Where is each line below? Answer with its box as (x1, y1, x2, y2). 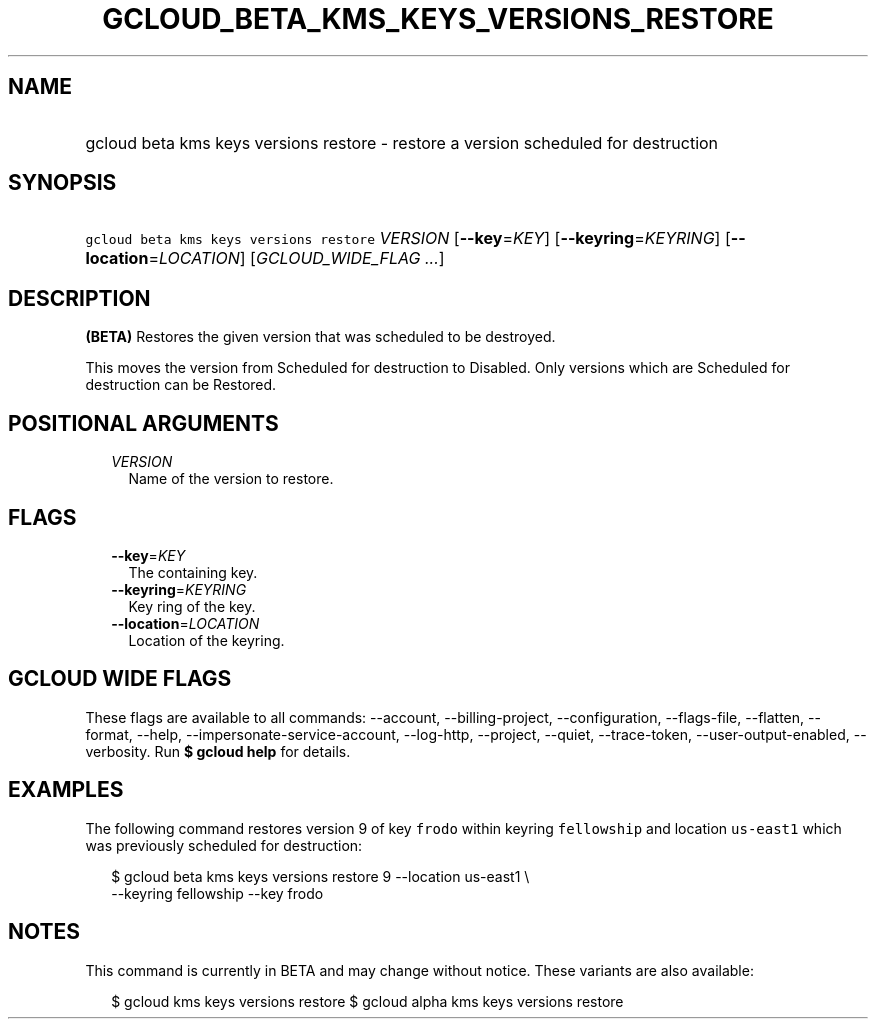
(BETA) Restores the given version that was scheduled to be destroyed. (85, 328, 556, 346)
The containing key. (128, 563, 258, 581)
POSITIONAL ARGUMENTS (8, 410, 279, 436)
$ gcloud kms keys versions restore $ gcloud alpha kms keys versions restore (111, 992, 624, 1010)
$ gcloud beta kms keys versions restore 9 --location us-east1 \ (111, 867, 530, 885)
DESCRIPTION (8, 285, 151, 311)
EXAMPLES (8, 777, 124, 803)
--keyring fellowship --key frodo (111, 884, 324, 902)
